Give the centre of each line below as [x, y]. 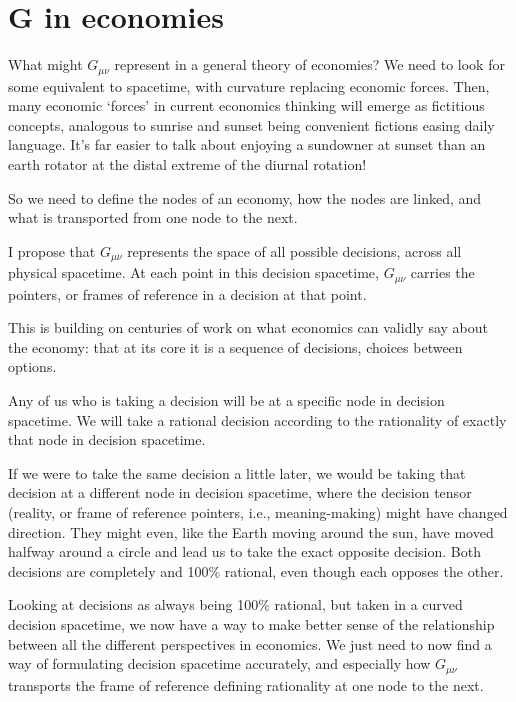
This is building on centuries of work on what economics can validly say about [248, 327]
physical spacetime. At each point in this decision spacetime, [193, 272]
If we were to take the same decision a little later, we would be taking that [237, 472]
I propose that [52, 250]
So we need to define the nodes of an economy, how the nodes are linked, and [245, 197]
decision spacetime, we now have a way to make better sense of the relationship [251, 623]
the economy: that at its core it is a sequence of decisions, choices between [235, 346]
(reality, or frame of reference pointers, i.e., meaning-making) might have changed [258, 511]
